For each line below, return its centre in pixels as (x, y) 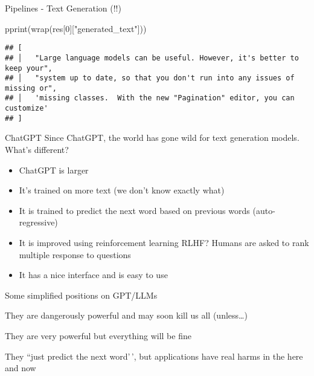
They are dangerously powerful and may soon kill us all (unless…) (126, 315)
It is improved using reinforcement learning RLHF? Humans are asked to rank (164, 242)
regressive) (38, 222)
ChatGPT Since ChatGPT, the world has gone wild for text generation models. (152, 138)
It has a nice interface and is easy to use (93, 275)
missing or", (31, 88)
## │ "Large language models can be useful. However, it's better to (152, 58)
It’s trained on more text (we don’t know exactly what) (122, 190)
